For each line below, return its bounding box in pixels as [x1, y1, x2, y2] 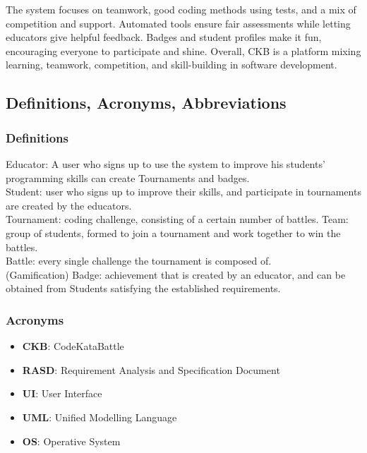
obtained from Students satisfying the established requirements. [6, 281, 281, 296]
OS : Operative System [22, 433, 121, 448]
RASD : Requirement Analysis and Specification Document [22, 362, 280, 377]
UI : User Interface [22, 386, 102, 401]
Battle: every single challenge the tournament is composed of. [6, 253, 272, 268]
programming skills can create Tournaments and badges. [6, 170, 250, 185]
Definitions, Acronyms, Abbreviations [6, 92, 287, 114]
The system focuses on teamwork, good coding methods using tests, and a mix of [6, 2, 356, 16]
